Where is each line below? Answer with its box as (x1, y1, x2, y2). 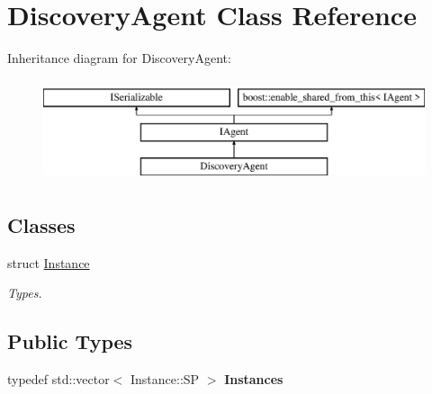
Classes (7, 211, 76, 239)
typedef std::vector (7, 370, 110, 389)
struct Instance (7, 253, 90, 272)
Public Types (7, 327, 133, 355)
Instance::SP (130, 370, 200, 389)
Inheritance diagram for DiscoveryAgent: (7, 49, 231, 67)
